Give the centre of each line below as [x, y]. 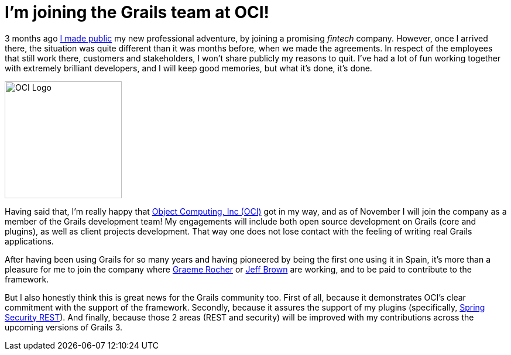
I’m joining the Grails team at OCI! [137, 12]
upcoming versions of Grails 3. [64, 327]
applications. [29, 241]
